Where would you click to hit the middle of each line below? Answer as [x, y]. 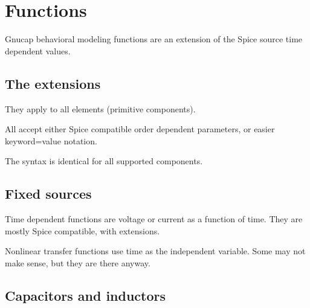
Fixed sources [48, 194]
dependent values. [38, 50]
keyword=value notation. [51, 140]
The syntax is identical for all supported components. [104, 161]
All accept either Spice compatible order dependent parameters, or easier [140, 129]
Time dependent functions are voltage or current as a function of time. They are [154, 219]
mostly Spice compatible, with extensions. [82, 230]
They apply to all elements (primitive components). [100, 108]
